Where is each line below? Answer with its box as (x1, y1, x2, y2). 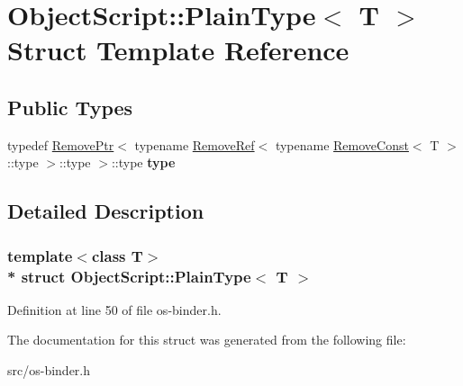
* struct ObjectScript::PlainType (7, 265, 251, 287)
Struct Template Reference (7, 31, 350, 68)
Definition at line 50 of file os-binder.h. (7, 300, 222, 319)
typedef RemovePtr (7, 135, 114, 154)
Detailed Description (7, 197, 204, 225)
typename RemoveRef (134, 135, 255, 154)
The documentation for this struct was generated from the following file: (7, 330, 406, 349)
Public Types (7, 93, 133, 121)
